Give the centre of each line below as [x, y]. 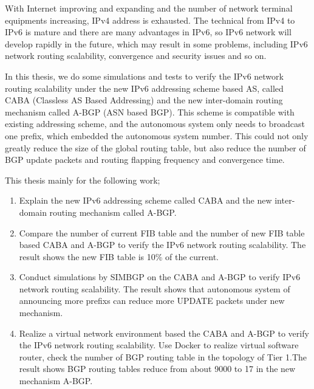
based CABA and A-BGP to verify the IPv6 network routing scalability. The [162, 245]
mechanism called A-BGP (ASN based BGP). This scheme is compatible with [150, 112]
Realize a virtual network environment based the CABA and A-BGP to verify [164, 333]
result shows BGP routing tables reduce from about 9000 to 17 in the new [157, 369]
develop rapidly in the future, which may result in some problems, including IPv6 [156, 43]
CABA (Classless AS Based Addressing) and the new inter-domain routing [144, 100]
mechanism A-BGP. [56, 381]
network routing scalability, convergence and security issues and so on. [136, 56]
